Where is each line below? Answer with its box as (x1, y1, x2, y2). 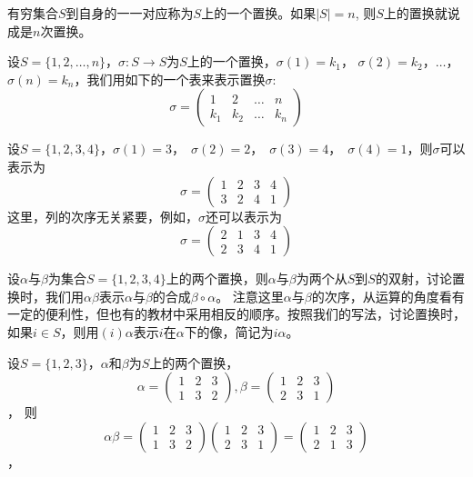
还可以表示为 (206, 206, 282, 225)
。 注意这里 (216, 286, 284, 305)
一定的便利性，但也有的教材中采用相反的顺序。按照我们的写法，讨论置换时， (7, 304, 466, 323)
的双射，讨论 (375, 269, 452, 288)
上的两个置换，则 (166, 269, 268, 288)
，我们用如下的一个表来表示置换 (74, 69, 266, 88)
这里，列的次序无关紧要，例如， (7, 206, 198, 225)
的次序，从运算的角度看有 (311, 286, 465, 305)
